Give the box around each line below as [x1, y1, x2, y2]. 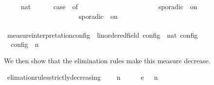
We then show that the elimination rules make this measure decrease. [4, 55, 211, 65]
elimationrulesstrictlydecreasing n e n [7, 71, 158, 82]
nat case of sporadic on [20, 1, 197, 11]
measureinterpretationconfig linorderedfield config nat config [7, 29, 198, 40]
